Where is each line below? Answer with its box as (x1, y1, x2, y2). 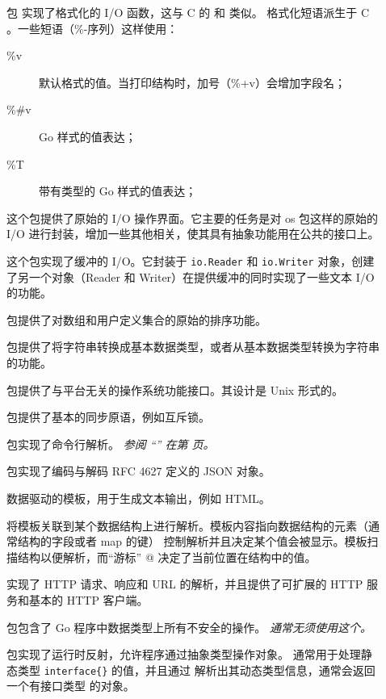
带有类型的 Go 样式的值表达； (39, 182, 197, 199)
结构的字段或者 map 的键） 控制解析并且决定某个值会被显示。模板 (17, 533, 367, 550)
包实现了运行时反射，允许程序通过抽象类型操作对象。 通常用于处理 (6, 646, 361, 663)
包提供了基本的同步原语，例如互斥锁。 (6, 408, 210, 425)
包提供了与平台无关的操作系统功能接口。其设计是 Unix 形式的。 (6, 381, 343, 398)
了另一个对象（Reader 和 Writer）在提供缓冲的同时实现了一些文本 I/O (6, 268, 375, 285)
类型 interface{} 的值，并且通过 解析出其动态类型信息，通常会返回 (17, 661, 376, 678)
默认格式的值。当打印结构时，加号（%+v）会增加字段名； (39, 73, 346, 90)
